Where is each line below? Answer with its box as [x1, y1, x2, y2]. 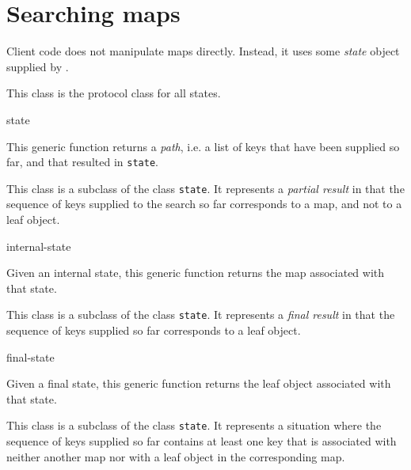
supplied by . [6, 58, 69, 74]
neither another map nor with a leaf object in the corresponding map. [6, 448, 345, 464]
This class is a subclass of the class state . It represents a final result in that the [6, 306, 395, 323]
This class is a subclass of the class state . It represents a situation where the [6, 417, 382, 434]
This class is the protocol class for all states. [6, 85, 221, 101]
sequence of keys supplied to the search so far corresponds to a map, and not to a [6, 195, 402, 212]
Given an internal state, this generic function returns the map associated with [6, 264, 385, 281]
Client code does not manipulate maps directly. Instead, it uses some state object [6, 43, 400, 59]
